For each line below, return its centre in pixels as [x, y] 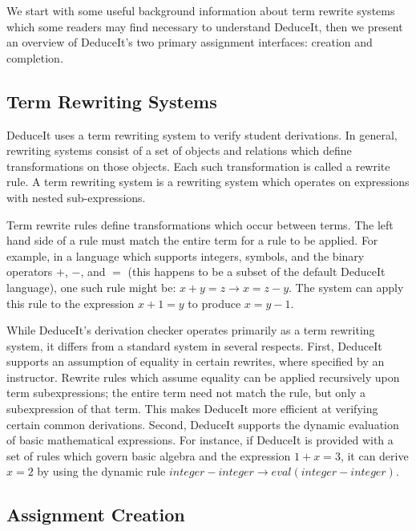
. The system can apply [346, 287]
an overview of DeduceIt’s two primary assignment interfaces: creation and [190, 42]
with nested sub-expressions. [76, 197]
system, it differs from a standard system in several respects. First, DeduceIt [194, 345]
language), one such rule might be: [91, 287]
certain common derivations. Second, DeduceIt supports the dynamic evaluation [203, 424]
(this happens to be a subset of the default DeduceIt [256, 272]
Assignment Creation [96, 515]
